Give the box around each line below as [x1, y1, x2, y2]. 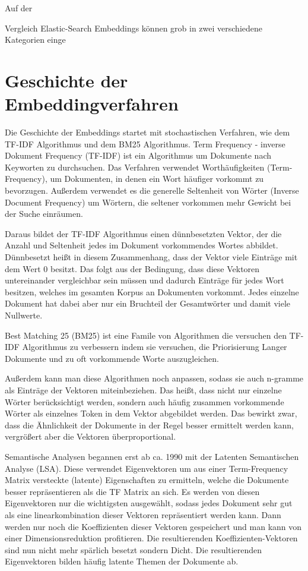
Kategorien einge [5, 33, 66, 46]
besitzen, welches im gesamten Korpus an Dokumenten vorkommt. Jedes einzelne [5, 285, 299, 298]
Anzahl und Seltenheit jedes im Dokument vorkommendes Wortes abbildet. [5, 239, 278, 251]
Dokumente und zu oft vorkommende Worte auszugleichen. [5, 352, 219, 364]
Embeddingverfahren [5, 92, 179, 116]
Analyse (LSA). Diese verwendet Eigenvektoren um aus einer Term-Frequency [5, 462, 288, 474]
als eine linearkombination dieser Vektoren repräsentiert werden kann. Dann [5, 508, 281, 520]
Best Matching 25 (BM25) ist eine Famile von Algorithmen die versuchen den [5, 329, 287, 341]
